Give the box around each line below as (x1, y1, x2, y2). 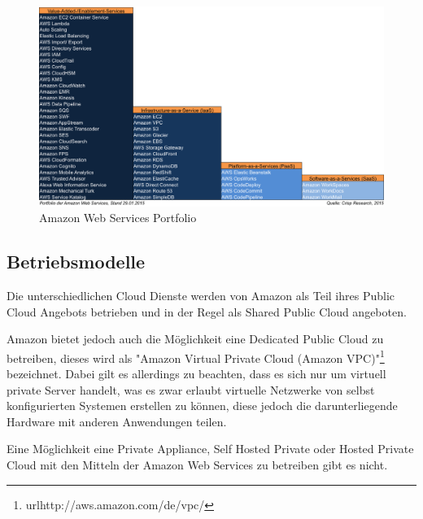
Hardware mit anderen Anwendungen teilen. (7, 412, 227, 430)
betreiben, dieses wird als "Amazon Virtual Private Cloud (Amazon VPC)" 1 (7, 347, 385, 366)
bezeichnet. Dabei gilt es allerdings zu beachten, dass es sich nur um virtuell (7, 364, 386, 382)
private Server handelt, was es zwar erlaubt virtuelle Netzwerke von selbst (7, 381, 375, 398)
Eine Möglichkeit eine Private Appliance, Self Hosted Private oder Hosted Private (7, 440, 414, 457)
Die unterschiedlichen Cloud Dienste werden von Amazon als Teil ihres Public (7, 286, 395, 303)
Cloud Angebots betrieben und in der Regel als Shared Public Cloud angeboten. (7, 303, 407, 320)
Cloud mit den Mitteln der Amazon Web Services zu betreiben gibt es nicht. (7, 456, 388, 473)
